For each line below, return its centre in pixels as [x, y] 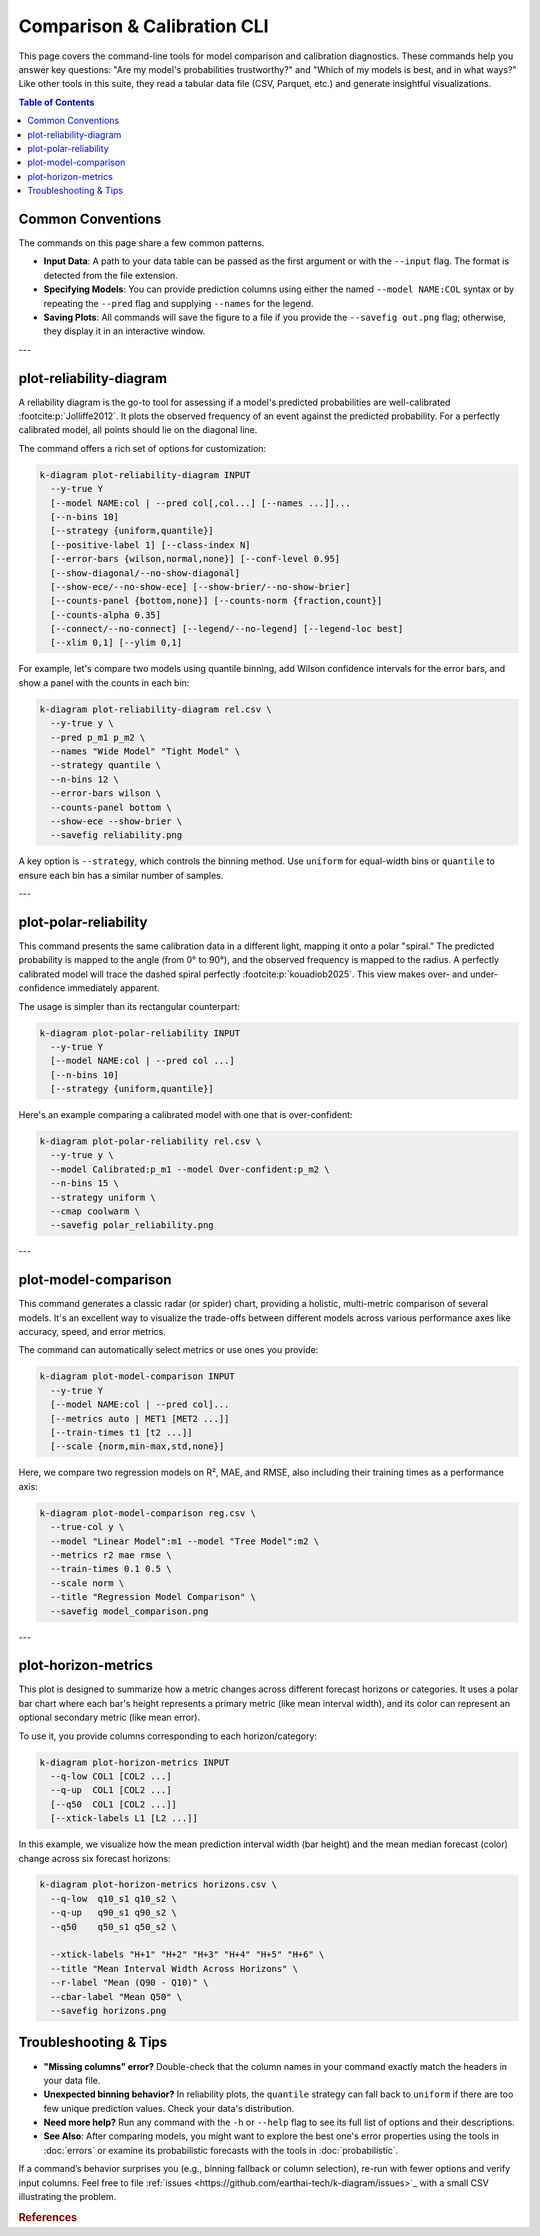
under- [484, 974]
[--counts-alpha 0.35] [106, 614]
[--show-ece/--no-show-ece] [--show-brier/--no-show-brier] [200, 586]
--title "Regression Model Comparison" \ [153, 1597]
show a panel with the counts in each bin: [104, 682]
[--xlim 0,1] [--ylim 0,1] [116, 643]
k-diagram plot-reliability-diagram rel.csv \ [155, 709]
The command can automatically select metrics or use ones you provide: [168, 1350]
